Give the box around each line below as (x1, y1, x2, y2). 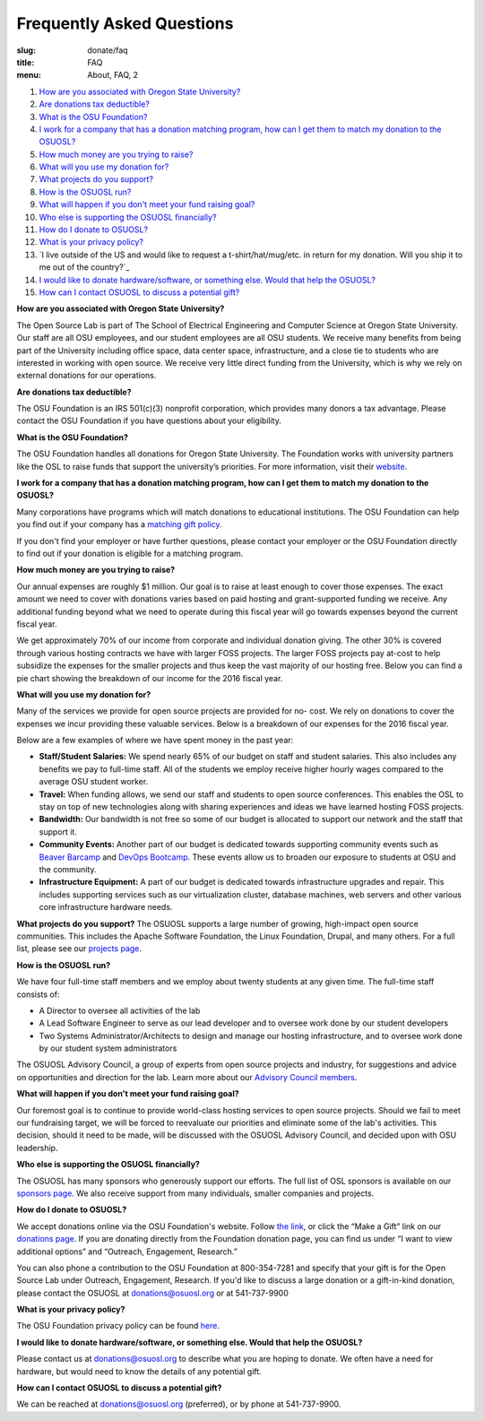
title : (16, 56, 35, 67)
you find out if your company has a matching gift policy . (16, 519, 223, 530)
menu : (16, 70, 42, 81)
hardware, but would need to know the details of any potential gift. (16, 1365, 262, 1376)
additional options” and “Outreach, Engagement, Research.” (16, 1246, 238, 1257)
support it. (39, 826, 78, 837)
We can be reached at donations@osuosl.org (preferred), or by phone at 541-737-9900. (16, 1399, 341, 1409)
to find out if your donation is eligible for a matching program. (16, 548, 244, 559)
